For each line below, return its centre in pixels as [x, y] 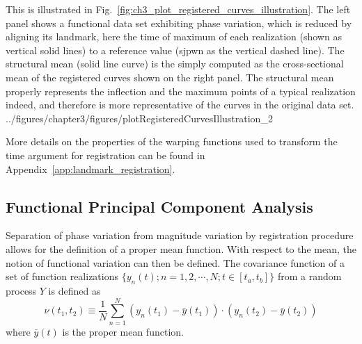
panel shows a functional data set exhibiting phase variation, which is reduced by [179, 23]
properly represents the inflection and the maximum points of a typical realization [181, 91]
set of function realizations [62, 276]
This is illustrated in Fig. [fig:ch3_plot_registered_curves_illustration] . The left [178, 9]
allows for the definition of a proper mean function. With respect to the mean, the [181, 248]
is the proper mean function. [123, 331]
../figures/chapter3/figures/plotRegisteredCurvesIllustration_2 [139, 118]
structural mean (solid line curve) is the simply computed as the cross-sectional [175, 64]
